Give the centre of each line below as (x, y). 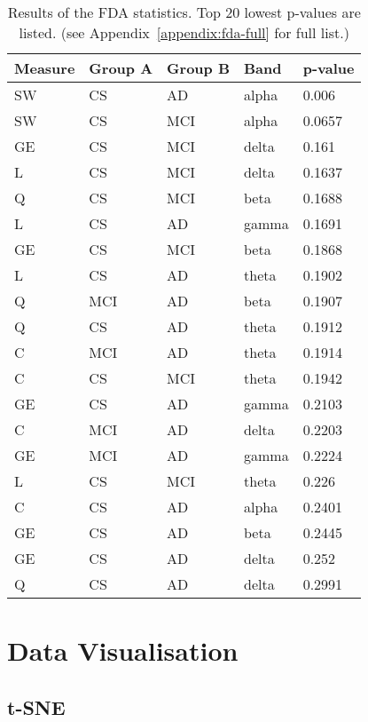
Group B (199, 68)
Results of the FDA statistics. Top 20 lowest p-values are (184, 12)
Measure (45, 68)
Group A (121, 68)
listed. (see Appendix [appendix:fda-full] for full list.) (184, 32)
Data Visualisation (123, 651)
